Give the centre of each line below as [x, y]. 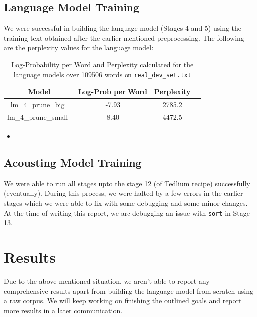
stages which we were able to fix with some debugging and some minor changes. [126, 203]
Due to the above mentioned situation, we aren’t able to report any [107, 280]
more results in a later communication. [63, 310]
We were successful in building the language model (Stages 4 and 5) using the [123, 28]
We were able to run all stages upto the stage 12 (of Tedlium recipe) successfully [127, 183]
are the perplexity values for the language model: [79, 48]
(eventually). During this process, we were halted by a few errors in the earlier [124, 193]
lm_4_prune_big [38, 104]
